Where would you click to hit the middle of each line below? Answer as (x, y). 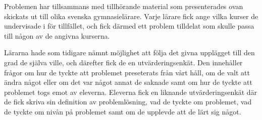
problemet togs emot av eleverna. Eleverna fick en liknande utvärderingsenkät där (131, 92)
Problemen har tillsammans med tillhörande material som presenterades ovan (124, 6)
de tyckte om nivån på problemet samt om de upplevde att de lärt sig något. (123, 111)
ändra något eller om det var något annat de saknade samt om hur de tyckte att (128, 82)
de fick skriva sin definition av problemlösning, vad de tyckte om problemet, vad (128, 102)
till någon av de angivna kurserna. (57, 35)
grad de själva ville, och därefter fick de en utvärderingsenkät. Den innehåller (123, 62)
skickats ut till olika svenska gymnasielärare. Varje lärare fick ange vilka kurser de (131, 16)
